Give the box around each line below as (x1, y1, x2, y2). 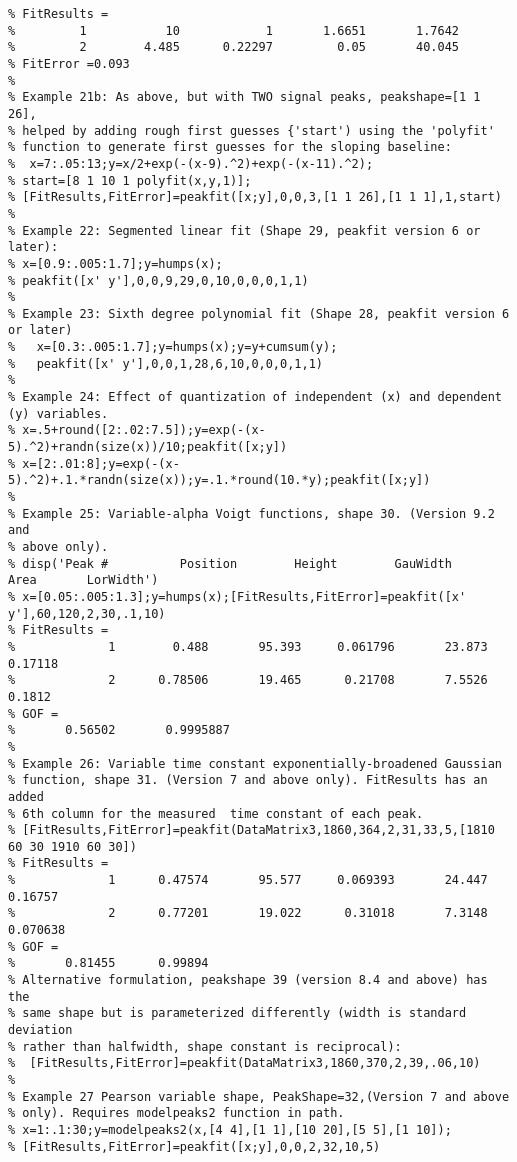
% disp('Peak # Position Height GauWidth (8, 556, 452, 571)
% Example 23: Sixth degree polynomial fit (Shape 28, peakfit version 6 (8, 306, 510, 321)
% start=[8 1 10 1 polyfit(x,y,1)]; (8, 173, 252, 188)
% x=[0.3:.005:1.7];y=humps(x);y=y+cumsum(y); (8, 340, 338, 355)
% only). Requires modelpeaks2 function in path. (8, 1106, 345, 1121)
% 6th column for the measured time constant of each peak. (8, 806, 424, 821)
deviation (8, 1023, 73, 1038)
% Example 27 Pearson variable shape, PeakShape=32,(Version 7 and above (8, 1089, 510, 1104)
